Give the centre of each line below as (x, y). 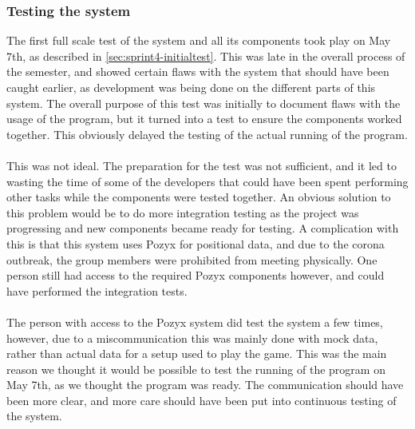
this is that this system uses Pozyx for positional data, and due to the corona (196, 243)
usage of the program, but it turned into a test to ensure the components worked (204, 119)
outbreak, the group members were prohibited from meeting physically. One (192, 259)
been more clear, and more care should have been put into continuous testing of (202, 400)
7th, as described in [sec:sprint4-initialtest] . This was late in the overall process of (206, 56)
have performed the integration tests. (97, 290)
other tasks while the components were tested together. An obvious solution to (199, 197)
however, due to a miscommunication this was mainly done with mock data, (192, 338)
